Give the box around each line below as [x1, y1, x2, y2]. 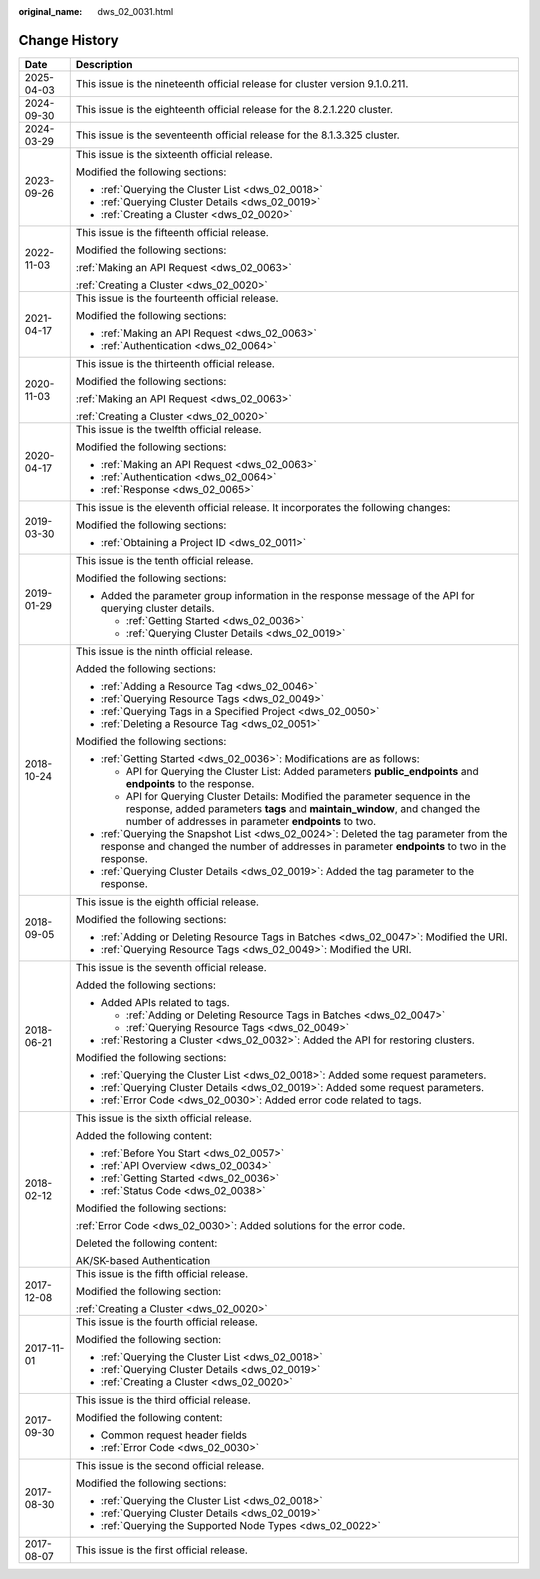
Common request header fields [100, 1428, 248, 1442]
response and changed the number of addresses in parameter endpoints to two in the [100, 839, 507, 853]
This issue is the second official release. [75, 1458, 265, 1472]
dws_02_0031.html [97, 6, 174, 17]
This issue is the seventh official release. [75, 960, 267, 974]
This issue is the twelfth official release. [75, 422, 262, 436]
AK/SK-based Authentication [75, 1253, 211, 1267]
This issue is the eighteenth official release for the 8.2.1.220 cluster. [75, 102, 394, 116]
